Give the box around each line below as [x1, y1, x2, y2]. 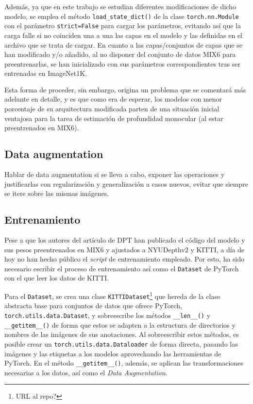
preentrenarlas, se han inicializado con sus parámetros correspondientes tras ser [4, 58, 240, 69]
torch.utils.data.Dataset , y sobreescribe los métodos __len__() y [4, 310, 211, 320]
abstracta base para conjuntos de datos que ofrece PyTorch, [4, 300, 182, 311]
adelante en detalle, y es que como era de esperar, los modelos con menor [4, 94, 222, 104]
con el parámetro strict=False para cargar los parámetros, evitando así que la [4, 20, 241, 31]
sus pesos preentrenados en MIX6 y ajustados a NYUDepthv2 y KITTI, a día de [4, 244, 245, 254]
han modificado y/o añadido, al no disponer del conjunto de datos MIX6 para [4, 49, 236, 59]
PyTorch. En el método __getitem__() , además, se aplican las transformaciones [4, 358, 243, 368]
